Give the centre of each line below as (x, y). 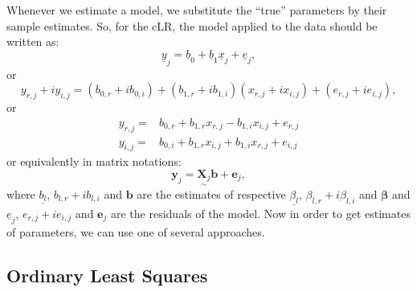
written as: (33, 41)
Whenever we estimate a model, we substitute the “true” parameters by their (197, 10)
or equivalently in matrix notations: (94, 161)
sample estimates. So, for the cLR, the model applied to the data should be (192, 25)
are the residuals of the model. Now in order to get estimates (260, 213)
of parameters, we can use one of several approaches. (136, 231)
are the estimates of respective (211, 193)
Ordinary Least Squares (107, 275)
